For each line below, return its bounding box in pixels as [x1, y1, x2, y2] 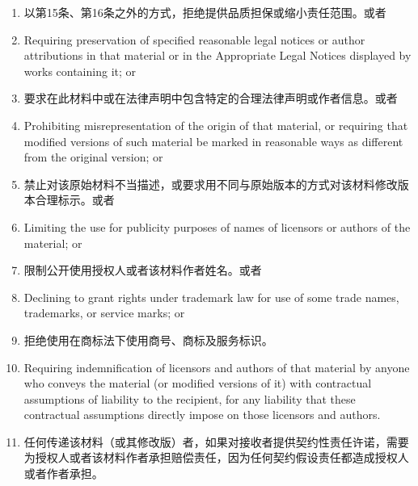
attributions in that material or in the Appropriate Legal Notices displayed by [23, 47, 412, 64]
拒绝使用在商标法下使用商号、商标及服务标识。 [23, 331, 273, 348]
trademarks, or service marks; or [23, 304, 185, 321]
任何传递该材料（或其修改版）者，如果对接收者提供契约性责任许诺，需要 [23, 433, 409, 450]
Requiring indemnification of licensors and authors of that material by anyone [23, 358, 410, 375]
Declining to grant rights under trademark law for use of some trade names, [23, 288, 399, 305]
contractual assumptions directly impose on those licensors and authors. [23, 406, 381, 423]
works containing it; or [23, 62, 137, 79]
